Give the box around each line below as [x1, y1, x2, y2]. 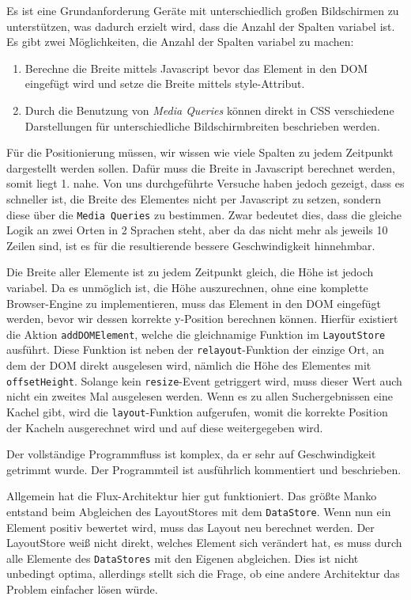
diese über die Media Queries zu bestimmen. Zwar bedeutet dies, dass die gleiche [6, 206, 402, 222]
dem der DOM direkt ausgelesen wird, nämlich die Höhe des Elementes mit [6, 357, 371, 374]
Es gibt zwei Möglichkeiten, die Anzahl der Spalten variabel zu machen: [6, 33, 354, 50]
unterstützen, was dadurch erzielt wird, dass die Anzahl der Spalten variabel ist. [6, 17, 395, 34]
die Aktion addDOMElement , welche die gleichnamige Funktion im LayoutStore [6, 325, 386, 342]
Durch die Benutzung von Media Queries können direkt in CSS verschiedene [25, 101, 394, 118]
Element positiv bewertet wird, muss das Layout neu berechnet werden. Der [6, 518, 375, 535]
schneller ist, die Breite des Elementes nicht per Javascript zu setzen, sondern [6, 190, 382, 207]
